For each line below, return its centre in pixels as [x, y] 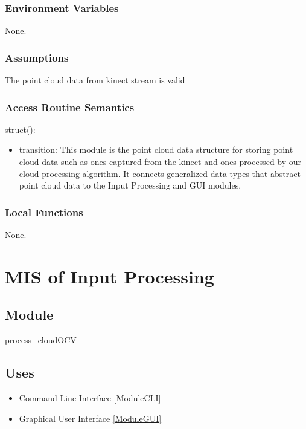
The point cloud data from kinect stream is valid [95, 80]
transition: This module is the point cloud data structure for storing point [156, 150]
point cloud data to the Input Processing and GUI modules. [130, 185]
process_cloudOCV [41, 340]
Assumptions [37, 57]
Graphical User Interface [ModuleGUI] [90, 418]
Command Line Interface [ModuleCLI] [90, 398]
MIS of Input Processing [110, 276]
